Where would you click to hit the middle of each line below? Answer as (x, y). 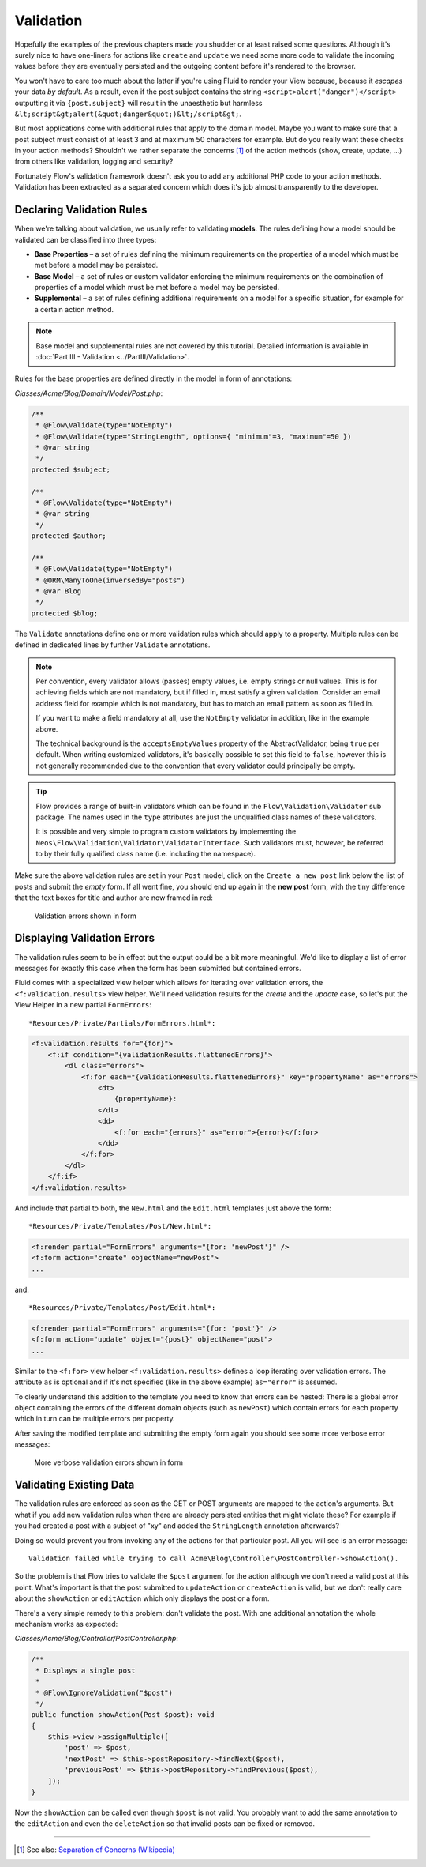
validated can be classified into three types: (86, 239)
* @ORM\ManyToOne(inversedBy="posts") (110, 580)
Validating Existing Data (75, 1485)
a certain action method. (74, 309)
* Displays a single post (86, 1670)
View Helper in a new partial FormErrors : (83, 1005)
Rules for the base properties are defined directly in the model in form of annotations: (153, 378)
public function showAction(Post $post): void (123, 1715)
